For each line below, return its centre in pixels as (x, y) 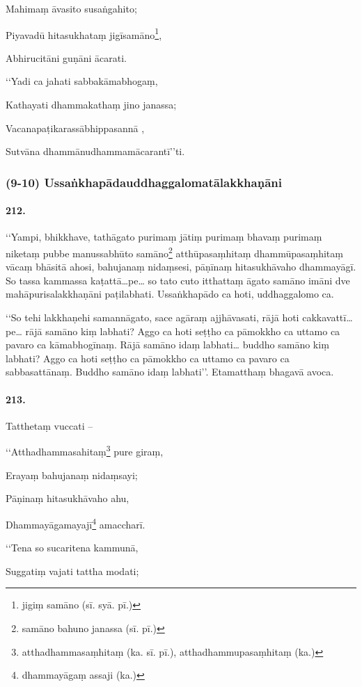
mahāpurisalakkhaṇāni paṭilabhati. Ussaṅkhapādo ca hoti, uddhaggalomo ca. (170, 294)
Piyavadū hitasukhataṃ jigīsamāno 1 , (84, 33)
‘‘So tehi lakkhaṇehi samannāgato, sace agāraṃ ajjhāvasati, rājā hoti (152, 317)
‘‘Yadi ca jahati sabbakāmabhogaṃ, (82, 81)
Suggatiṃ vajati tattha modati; (72, 571)
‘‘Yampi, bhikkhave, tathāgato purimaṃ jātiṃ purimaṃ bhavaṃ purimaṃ (164, 237)
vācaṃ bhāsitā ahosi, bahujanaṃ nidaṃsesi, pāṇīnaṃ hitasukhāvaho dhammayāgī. (181, 267)
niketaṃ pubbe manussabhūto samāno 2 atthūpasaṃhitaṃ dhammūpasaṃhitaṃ (174, 252)
